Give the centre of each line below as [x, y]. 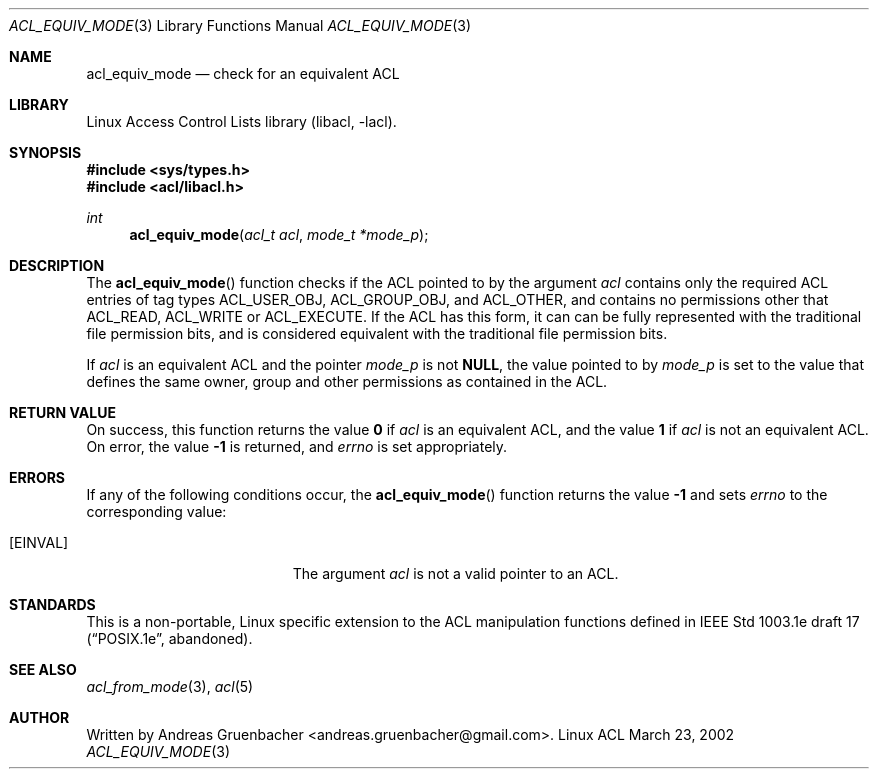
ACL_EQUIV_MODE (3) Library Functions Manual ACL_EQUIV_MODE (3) [240, 25]
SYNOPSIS [45, 152]
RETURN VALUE [62, 412]
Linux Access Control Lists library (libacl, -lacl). [241, 121]
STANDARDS [52, 604]
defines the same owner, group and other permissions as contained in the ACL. [347, 381]
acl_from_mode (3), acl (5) [170, 686]
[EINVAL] [39, 542]
